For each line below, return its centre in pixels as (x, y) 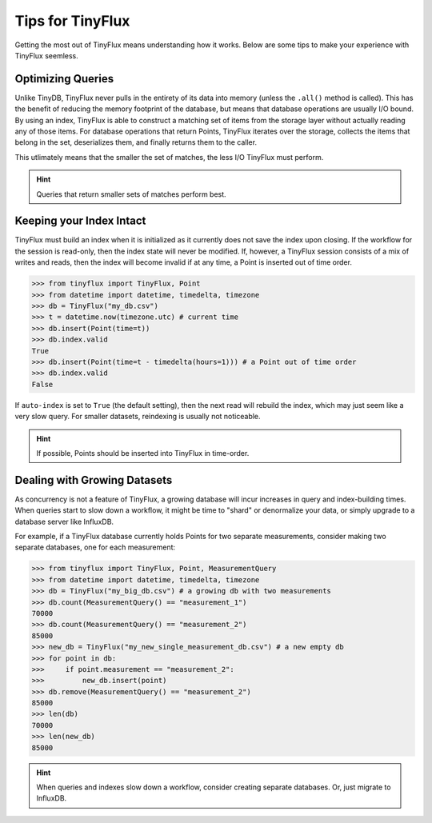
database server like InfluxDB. (64, 521)
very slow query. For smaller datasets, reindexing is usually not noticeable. (138, 417)
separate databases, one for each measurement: (95, 547)
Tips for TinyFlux (72, 21)
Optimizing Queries (64, 79)
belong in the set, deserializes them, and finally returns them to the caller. (136, 142)
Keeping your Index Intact (80, 221)
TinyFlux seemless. (47, 55)
